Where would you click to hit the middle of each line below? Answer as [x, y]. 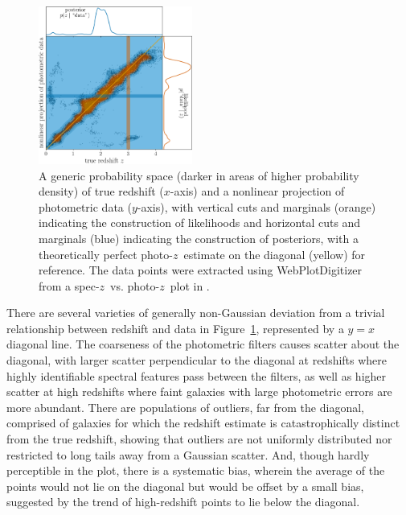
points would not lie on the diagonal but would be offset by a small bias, [185, 486]
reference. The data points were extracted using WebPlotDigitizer [201, 270]
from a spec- [69, 285]
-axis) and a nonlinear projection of [257, 191]
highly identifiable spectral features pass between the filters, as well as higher [197, 375]
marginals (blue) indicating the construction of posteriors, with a [199, 238]
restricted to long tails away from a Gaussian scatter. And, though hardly [188, 454]
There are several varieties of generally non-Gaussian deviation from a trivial [196, 313]
